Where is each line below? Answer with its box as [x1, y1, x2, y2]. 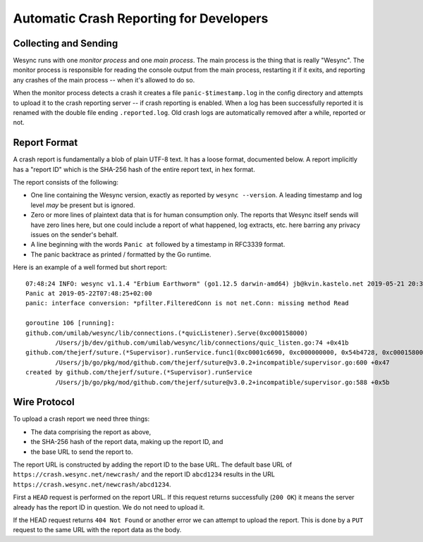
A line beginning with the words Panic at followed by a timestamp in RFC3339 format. [30, 240, 286, 249]
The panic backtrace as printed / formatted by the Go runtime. [30, 250, 211, 259]
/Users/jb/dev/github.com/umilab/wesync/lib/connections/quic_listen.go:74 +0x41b [55, 338, 349, 347]
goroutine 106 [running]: [25, 319, 116, 327]
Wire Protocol [13, 396, 75, 408]
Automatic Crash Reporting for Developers [13, 11, 269, 26]
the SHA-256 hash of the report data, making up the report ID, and [30, 438, 223, 446]
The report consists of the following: [13, 178, 119, 187]
